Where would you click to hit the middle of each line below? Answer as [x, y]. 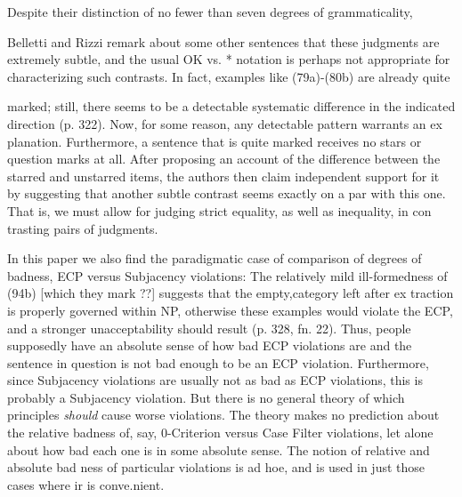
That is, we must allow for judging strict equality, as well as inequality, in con [219, 210]
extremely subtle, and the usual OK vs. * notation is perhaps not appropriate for [229, 59]
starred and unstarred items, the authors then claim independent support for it [223, 176]
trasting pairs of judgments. [83, 228]
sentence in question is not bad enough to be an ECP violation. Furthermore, [218, 362]
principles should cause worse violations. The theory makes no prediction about [223, 415]
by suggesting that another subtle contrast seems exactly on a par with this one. [227, 193]
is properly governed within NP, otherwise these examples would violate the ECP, [230, 310]
